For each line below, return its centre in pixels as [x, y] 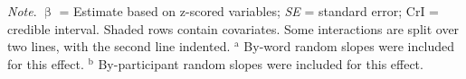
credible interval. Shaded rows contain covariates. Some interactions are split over [233, 28]
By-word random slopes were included [349, 46]
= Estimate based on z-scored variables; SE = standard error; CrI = [249, 11]
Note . [22, 11]
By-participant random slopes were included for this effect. [261, 63]
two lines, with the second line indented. [119, 46]
